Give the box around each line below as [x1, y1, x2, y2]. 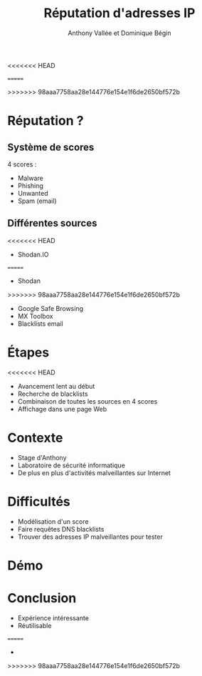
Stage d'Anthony [17, 453, 67, 462]
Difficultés [7, 493, 70, 510]
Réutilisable [17, 621, 52, 630]
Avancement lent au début [17, 382, 95, 390]
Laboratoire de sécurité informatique [17, 461, 126, 469]
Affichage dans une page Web [17, 404, 107, 413]
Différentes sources [7, 217, 97, 229]
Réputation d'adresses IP [43, 5, 196, 21]
